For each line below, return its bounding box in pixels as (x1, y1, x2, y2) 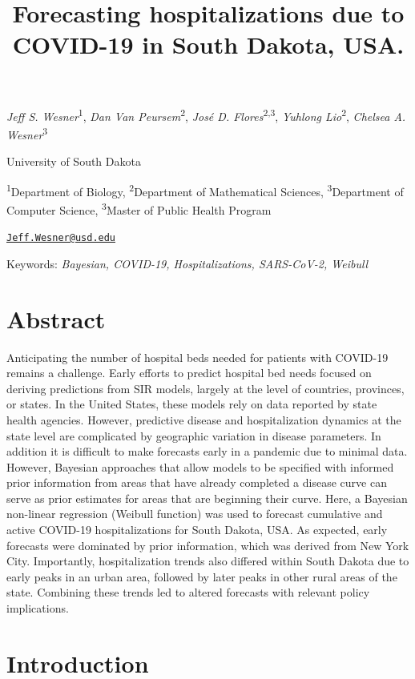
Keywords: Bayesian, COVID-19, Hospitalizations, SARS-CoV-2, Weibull (6, 255, 369, 271)
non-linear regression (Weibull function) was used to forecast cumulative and (6, 505, 383, 522)
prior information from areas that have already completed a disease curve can (6, 474, 387, 491)
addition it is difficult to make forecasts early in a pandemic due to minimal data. (6, 443, 408, 460)
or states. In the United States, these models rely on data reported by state (6, 396, 377, 412)
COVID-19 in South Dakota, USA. (12, 28, 405, 61)
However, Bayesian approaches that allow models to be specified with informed (6, 458, 394, 475)
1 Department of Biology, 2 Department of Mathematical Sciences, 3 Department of (6, 180, 404, 199)
